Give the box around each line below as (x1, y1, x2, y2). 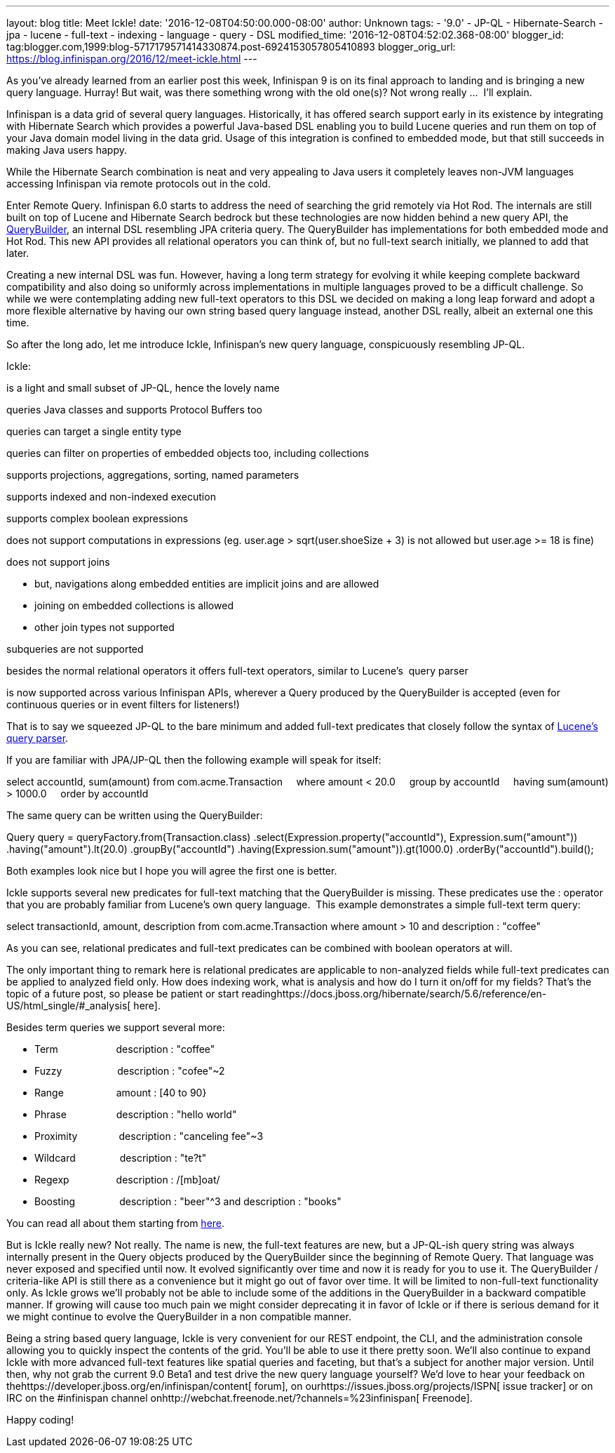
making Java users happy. (6, 144, 127, 156)
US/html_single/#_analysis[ (6, 1000, 131, 1011)
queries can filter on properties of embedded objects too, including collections (6, 447, 370, 459)
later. (6, 247, 29, 259)
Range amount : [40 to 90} (34, 1087, 207, 1099)
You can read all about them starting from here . (6, 1217, 225, 1229)
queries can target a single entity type (6, 425, 182, 437)
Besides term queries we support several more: (6, 1021, 225, 1033)
